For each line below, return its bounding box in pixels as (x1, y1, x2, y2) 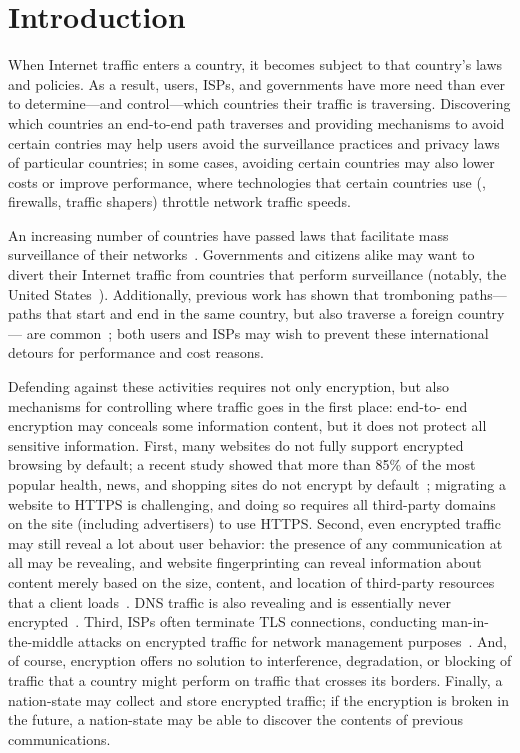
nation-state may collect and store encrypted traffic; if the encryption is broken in (8, 689, 509, 710)
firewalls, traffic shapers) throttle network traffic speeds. (8, 191, 351, 212)
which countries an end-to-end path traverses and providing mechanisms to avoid (8, 112, 505, 133)
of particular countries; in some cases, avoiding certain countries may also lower (8, 152, 495, 173)
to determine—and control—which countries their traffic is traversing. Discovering (8, 93, 511, 114)
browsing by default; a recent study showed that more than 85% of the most (8, 454, 476, 475)
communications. (8, 728, 111, 749)
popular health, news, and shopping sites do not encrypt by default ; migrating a (8, 474, 506, 494)
